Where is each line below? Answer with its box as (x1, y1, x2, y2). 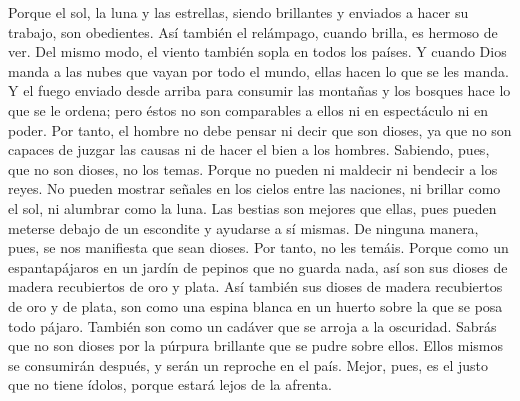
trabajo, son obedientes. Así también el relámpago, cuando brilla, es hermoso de (8, 21, 498, 42)
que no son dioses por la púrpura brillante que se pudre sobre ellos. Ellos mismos (8, 335, 504, 356)
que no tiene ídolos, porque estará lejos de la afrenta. (8, 374, 332, 395)
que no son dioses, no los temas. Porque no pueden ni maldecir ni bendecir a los (8, 158, 498, 179)
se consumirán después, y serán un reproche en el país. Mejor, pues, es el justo (8, 354, 488, 375)
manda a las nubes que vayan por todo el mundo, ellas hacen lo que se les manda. (8, 60, 509, 81)
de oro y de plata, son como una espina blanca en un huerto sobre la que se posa (8, 295, 503, 316)
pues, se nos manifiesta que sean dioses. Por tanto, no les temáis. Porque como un (8, 237, 509, 258)
